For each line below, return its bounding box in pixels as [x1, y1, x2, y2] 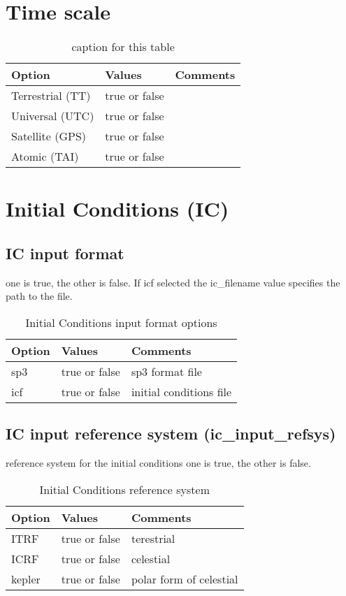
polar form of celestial [131, 570, 238, 587]
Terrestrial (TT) [11, 87, 91, 104]
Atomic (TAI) [11, 148, 79, 165]
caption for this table [71, 38, 175, 55]
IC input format [6, 242, 124, 263]
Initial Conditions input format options [25, 314, 217, 330]
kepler [11, 570, 41, 587]
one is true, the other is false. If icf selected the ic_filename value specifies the [6, 275, 340, 289]
